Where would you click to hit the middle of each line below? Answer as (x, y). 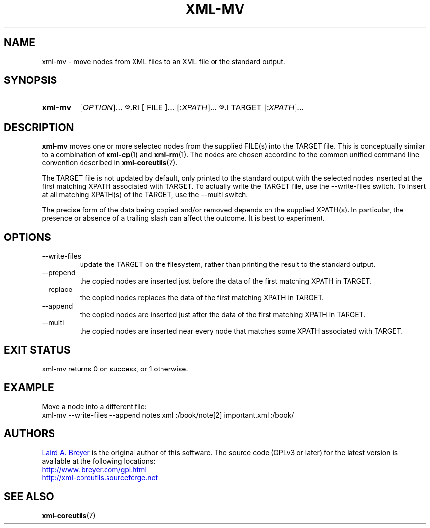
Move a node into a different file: (94, 406)
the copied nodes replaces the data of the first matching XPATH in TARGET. (202, 298)
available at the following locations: (99, 461)
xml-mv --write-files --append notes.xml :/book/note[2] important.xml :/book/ (168, 415)
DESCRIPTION (39, 127)
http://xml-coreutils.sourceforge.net (100, 477)
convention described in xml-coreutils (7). (110, 163)
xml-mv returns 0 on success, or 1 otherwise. (115, 369)
